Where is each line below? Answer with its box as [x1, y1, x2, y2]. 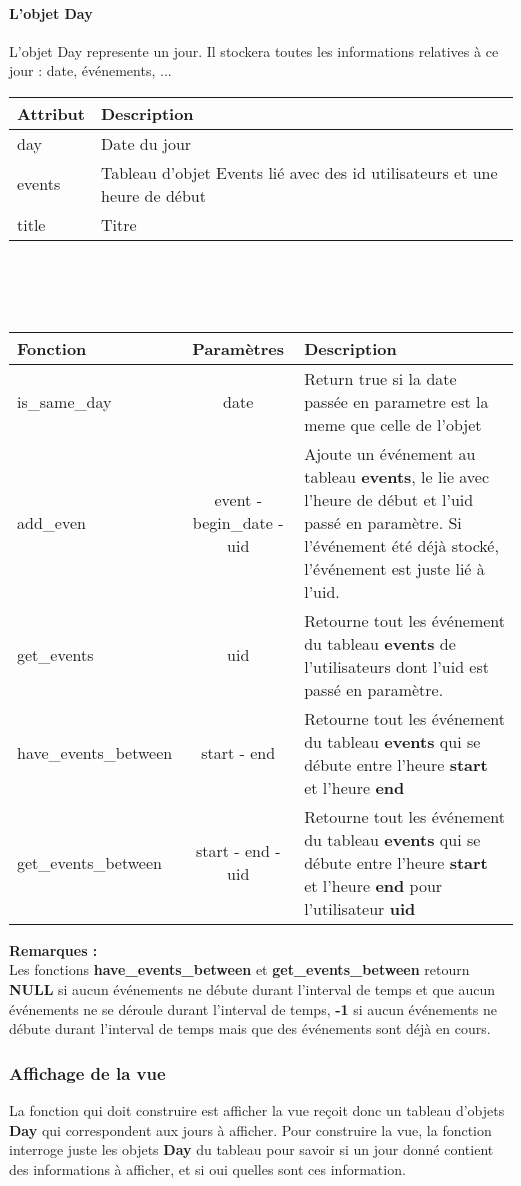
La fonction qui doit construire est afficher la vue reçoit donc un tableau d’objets [9, 1099, 505, 1120]
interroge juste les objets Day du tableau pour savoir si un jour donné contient [9, 1139, 494, 1160]
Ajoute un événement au [304, 441, 476, 465]
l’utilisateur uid [304, 896, 416, 920]
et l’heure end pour [304, 873, 443, 897]
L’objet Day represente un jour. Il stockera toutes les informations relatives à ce [9, 40, 499, 61]
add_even [17, 510, 86, 534]
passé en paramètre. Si [304, 510, 462, 534]
